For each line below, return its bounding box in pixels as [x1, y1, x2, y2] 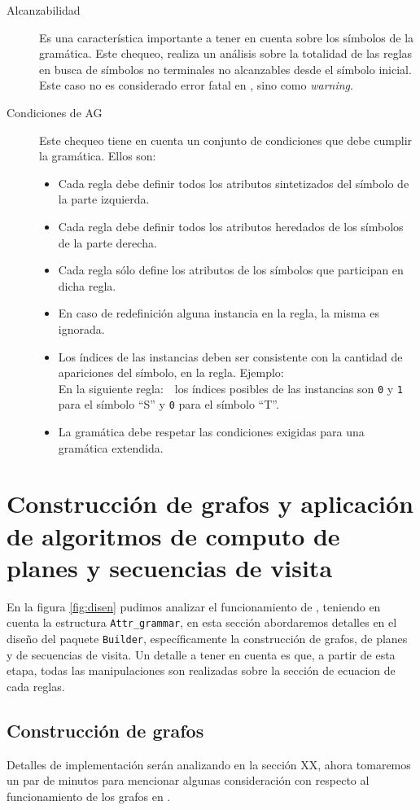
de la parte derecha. [58, 234, 157, 251]
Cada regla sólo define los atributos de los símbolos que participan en [58, 261, 404, 278]
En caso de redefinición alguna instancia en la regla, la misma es [58, 304, 379, 322]
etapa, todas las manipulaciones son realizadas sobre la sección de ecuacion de [7, 662, 396, 679]
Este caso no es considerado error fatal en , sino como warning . [39, 77, 353, 94]
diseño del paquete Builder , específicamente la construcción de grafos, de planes [7, 629, 408, 646]
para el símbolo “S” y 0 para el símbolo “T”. [58, 396, 279, 413]
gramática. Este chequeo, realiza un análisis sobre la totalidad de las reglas [39, 45, 413, 62]
